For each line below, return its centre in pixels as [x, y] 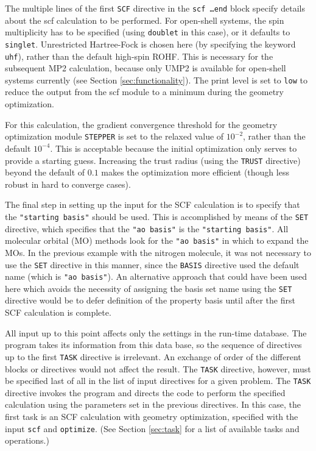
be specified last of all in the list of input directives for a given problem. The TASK [158, 381]
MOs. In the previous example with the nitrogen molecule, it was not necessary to [158, 252]
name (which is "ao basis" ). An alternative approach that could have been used [156, 276]
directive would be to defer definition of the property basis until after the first [150, 300]
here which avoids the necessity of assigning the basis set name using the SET [149, 288]
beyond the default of [45, 172]
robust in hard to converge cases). [68, 184]
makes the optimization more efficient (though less [195, 172]
